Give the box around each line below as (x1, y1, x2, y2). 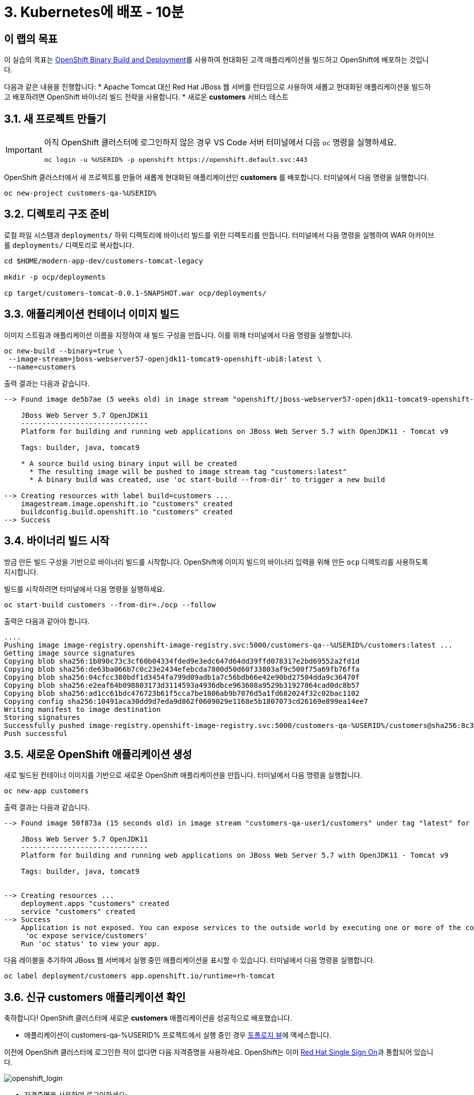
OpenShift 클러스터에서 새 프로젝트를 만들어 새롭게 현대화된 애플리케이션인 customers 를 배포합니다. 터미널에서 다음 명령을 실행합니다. (4, 173, 429, 182)
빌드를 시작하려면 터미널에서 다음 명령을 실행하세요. (4, 584, 165, 593)
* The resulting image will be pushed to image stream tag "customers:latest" (29, 467, 347, 476)
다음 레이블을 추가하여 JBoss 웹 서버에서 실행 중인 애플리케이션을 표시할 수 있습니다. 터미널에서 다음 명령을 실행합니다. (4, 956, 375, 965)
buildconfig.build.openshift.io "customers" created (21, 507, 233, 516)
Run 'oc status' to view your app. (21, 940, 161, 948)
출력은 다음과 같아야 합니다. (4, 616, 90, 625)
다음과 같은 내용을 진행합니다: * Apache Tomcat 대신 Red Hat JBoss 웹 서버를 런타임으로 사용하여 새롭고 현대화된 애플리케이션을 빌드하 (4, 82, 431, 92)
